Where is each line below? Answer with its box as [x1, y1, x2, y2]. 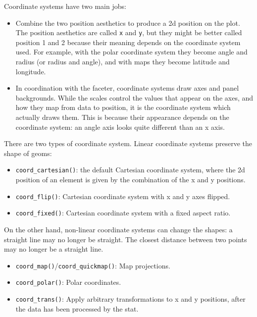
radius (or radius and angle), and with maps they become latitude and [15, 56, 230, 67]
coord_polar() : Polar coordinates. [15, 277, 121, 287]
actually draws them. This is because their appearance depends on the [15, 112, 229, 122]
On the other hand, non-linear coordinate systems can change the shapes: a [4, 224, 233, 234]
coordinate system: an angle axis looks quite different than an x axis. [15, 121, 225, 132]
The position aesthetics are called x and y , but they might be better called [15, 27, 242, 38]
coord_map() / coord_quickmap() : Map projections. [15, 260, 170, 270]
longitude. [15, 66, 46, 76]
